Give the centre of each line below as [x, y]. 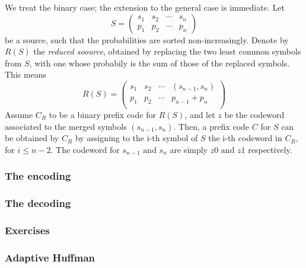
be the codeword [254, 114]
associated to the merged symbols [66, 126]
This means [26, 74]
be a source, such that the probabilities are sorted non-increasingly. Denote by [147, 39]
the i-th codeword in [245, 138]
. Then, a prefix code [211, 126]
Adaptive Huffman [50, 257]
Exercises [27, 230]
